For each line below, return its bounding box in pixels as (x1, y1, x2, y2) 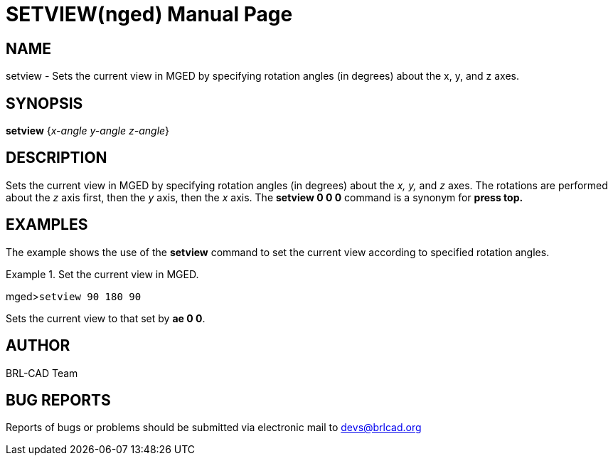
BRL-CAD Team (6, 366, 78, 379)
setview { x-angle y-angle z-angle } (6, 124, 170, 137)
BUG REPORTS (6, 391, 111, 409)
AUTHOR (6, 337, 70, 355)
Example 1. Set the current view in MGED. (6, 267, 199, 280)
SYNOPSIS (6, 94, 83, 112)
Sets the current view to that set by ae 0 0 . (6, 312, 206, 324)
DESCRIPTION (6, 149, 107, 167)
